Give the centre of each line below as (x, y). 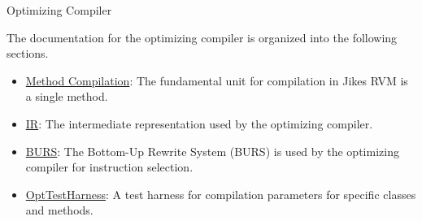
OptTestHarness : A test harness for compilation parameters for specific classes (221, 194)
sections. (28, 53)
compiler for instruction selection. (109, 167)
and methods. (59, 210)
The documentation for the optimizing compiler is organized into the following (202, 37)
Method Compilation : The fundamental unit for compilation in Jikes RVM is (217, 80)
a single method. (67, 96)
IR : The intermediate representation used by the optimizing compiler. (199, 123)
